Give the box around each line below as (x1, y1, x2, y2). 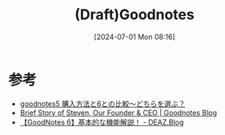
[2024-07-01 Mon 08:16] (94, 32, 175, 42)
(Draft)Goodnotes (74, 6, 195, 24)
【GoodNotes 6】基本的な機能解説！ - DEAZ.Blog (19, 117, 184, 127)
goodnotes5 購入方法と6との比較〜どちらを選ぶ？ (19, 98, 186, 109)
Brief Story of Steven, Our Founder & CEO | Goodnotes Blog (19, 108, 218, 117)
